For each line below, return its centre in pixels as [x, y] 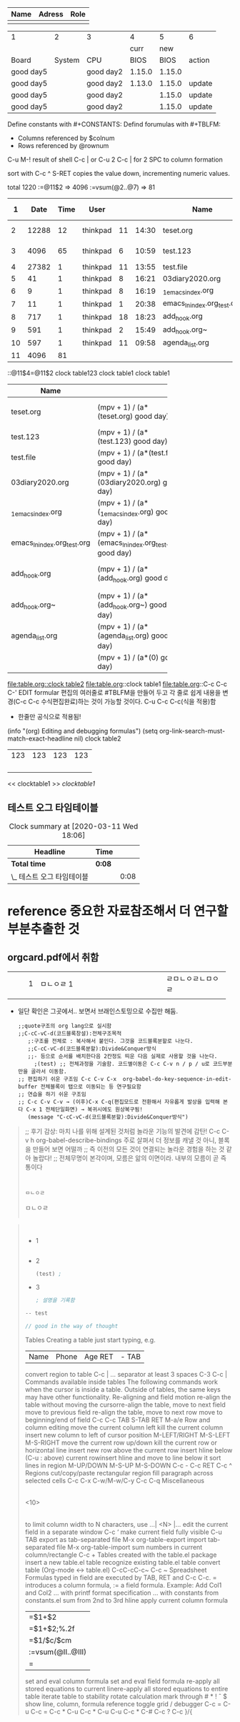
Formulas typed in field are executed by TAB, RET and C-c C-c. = [121, 1578]
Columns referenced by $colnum [66, 138]
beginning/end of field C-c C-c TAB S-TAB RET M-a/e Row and [117, 1420]
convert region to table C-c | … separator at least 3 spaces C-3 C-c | [126, 1375]
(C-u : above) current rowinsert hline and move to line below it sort [123, 1458]
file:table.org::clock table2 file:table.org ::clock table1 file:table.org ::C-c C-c [117, 684]
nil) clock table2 [97, 738]
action [199, 60]
